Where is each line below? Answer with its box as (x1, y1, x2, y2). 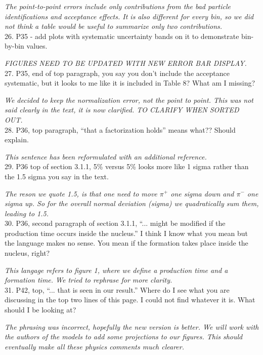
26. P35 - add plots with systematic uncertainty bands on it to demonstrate (5, 30, 239, 41)
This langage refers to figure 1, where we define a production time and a (5, 264, 228, 275)
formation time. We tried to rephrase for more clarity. (5, 274, 172, 285)
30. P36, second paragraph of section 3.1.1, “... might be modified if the (5, 218, 226, 228)
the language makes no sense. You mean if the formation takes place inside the (5, 238, 248, 248)
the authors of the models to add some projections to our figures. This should (5, 331, 243, 342)
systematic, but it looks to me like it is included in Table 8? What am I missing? (5, 77, 255, 88)
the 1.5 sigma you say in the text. (5, 171, 109, 181)
